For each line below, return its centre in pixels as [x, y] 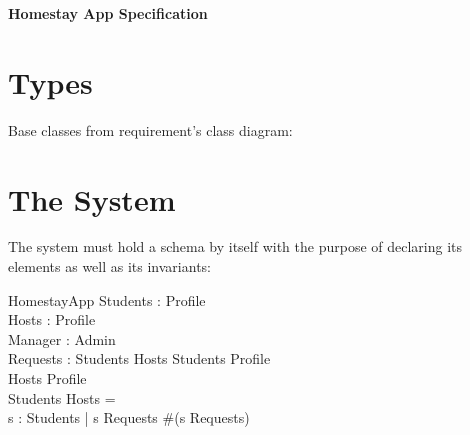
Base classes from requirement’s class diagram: [150, 129]
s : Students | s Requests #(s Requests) [129, 417]
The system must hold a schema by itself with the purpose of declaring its [235, 246]
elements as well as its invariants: [109, 266]
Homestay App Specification [108, 13]
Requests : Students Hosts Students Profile [139, 358]
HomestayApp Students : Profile [107, 299]
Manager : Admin [62, 338]
